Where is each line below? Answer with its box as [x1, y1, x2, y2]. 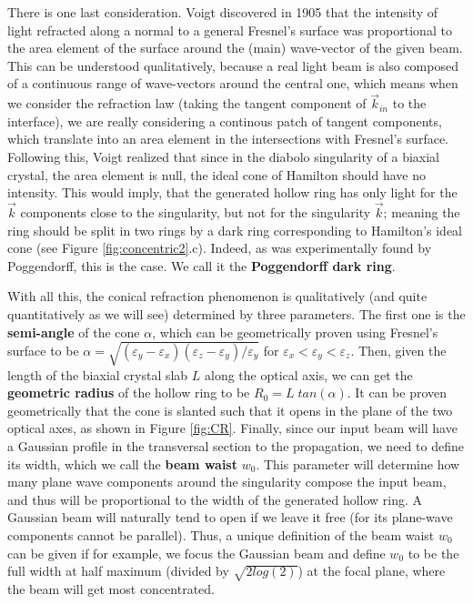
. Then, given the [350, 340, 447, 359]
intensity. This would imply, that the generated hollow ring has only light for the [7, 183, 458, 202]
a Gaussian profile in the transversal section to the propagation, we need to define [7, 437, 464, 456]
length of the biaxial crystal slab [7, 365, 188, 384]
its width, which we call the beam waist [7, 454, 237, 473]
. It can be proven [347, 383, 448, 402]
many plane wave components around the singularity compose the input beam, [7, 472, 447, 491]
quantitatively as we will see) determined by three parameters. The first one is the [7, 304, 466, 323]
